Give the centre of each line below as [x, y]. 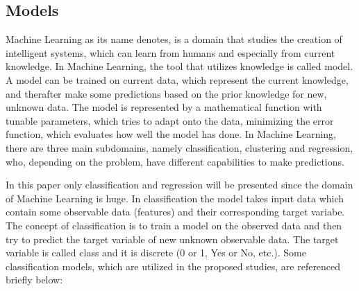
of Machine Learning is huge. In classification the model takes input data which [175, 198]
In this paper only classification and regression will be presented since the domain [179, 185]
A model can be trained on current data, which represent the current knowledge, [177, 79]
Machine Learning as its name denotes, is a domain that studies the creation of [174, 39]
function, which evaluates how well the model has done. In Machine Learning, [171, 134]
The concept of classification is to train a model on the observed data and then [174, 225]
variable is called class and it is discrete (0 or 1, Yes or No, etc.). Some [156, 253]
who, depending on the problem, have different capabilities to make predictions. [175, 161]
